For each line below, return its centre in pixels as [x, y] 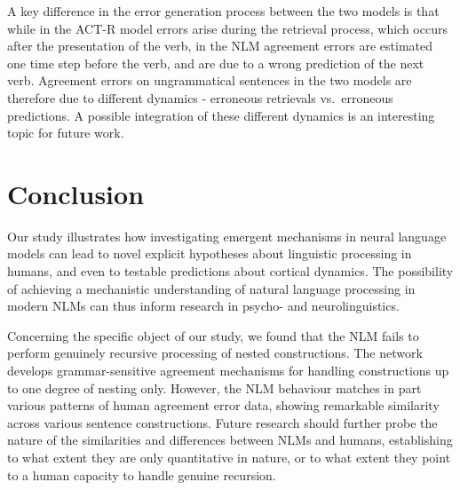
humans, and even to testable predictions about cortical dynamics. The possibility [230, 271]
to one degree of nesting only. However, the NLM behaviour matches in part [214, 387]
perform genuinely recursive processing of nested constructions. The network [215, 353]
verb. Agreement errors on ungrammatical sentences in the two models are [210, 80]
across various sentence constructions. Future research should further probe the [222, 422]
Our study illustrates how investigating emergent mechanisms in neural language [227, 236]
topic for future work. [66, 133]
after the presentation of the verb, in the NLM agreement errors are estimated [220, 46]
